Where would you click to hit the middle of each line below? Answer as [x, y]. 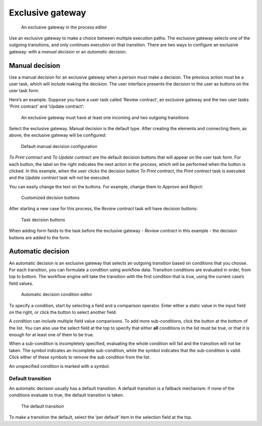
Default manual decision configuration [59, 146]
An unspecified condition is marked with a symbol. [59, 366]
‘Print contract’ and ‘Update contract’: [47, 106]
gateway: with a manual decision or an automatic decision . [68, 51]
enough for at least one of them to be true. [51, 335]
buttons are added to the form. [40, 237]
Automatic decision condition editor [57, 295]
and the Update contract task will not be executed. [60, 178]
